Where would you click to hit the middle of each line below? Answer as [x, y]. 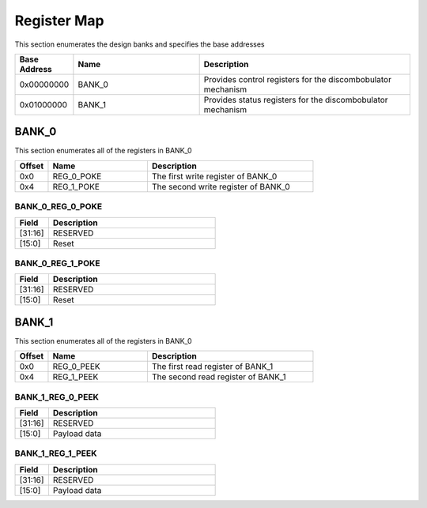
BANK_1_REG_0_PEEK [57, 397]
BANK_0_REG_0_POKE [59, 207]
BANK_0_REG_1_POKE [57, 263]
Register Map [59, 21]
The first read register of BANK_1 [212, 367]
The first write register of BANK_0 [214, 176]
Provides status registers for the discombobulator [296, 100]
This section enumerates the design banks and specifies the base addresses [140, 44]
